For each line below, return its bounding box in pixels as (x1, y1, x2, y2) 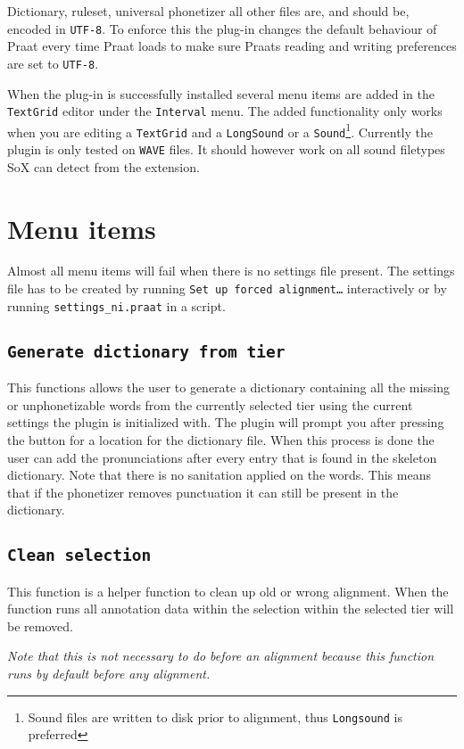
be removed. (7, 616, 73, 635)
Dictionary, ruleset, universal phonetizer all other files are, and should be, (7, 2, 410, 20)
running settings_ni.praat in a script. (7, 296, 226, 315)
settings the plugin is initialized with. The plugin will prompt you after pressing (7, 413, 444, 432)
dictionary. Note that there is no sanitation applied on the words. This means (7, 465, 431, 484)
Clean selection (7, 546, 152, 565)
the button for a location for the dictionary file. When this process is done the (7, 430, 435, 449)
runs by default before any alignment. (7, 664, 211, 683)
